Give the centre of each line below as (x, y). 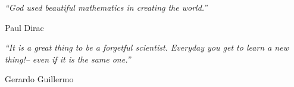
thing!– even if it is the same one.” (68, 59)
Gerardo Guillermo (39, 79)
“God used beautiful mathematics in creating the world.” (106, 7)
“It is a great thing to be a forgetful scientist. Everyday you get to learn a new (147, 47)
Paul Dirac (24, 27)
